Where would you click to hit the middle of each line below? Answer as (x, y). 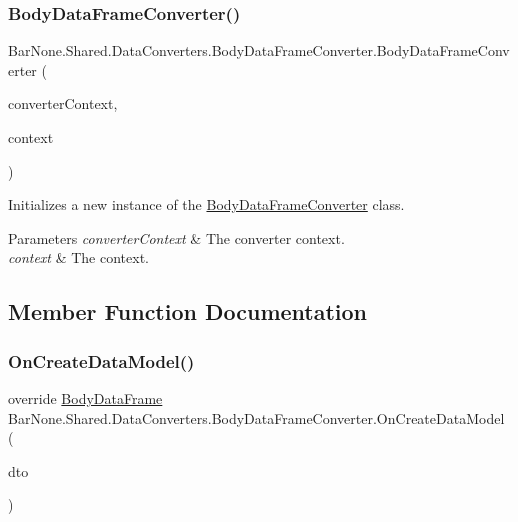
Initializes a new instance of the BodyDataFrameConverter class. (206, 204)
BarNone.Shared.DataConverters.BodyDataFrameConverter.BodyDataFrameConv (259, 50)
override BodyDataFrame (85, 397)
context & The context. (78, 257)
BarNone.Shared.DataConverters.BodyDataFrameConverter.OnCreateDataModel (256, 417)
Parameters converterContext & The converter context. (176, 237)
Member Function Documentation (188, 311)
